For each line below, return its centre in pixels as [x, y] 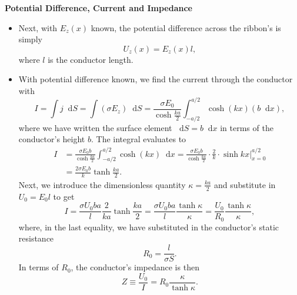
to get [64, 196]
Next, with [38, 27]
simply [30, 39]
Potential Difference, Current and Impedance [99, 8]
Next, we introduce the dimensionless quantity [102, 184]
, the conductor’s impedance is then [135, 267]
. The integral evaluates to [139, 139]
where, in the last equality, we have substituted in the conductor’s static [149, 227]
